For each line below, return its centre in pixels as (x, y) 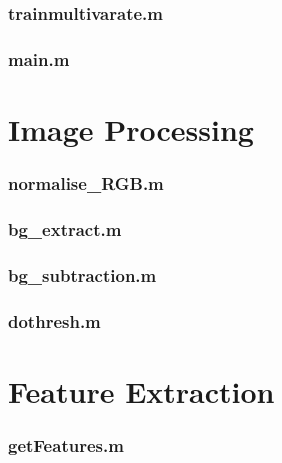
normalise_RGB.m (86, 182)
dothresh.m (54, 320)
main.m (39, 58)
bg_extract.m (65, 228)
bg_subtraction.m (82, 274)
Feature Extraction (141, 390)
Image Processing (131, 128)
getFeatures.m (66, 444)
